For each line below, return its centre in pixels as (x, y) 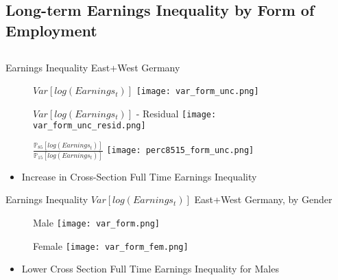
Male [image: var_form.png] (96, 222)
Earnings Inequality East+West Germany (93, 67)
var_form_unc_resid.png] (89, 126)
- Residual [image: (176, 113)
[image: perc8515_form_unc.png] (180, 151)
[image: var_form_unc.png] (197, 92)
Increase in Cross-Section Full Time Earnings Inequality (139, 176)
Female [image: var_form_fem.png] (111, 245)
